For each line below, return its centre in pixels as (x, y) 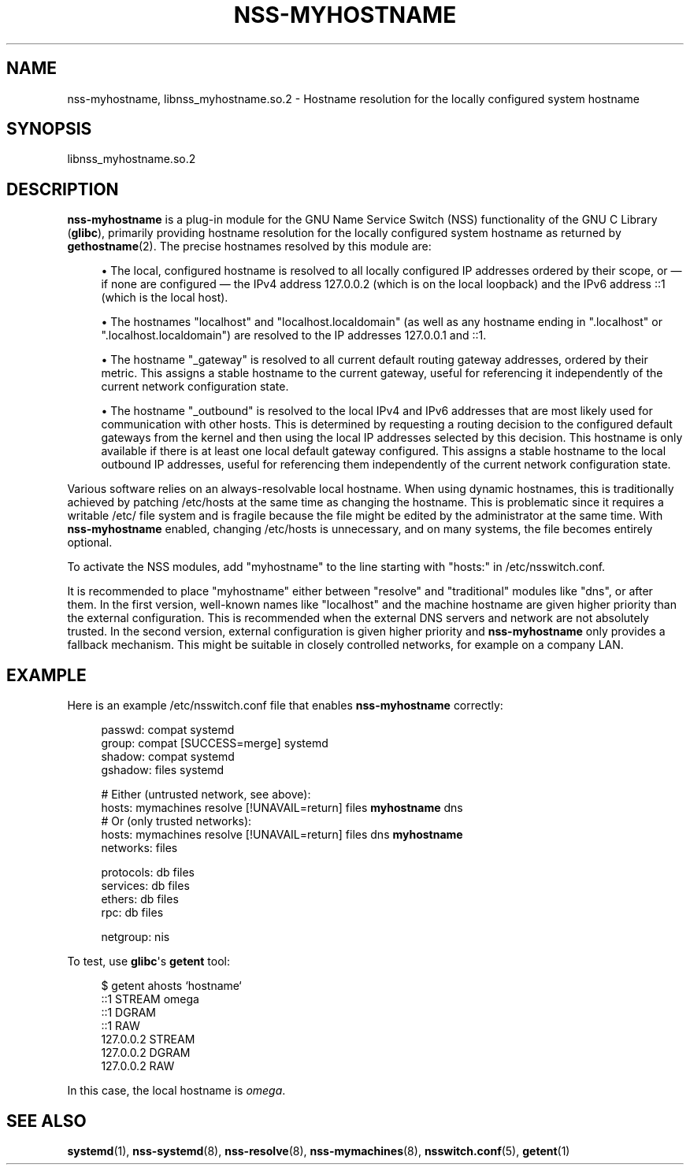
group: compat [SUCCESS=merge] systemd (215, 743)
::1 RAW (121, 1026)
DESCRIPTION (63, 189)
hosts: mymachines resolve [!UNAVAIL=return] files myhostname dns (282, 808)
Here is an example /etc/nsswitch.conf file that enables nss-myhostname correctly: (285, 706)
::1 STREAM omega (150, 999)
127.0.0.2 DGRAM (146, 1053)
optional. (90, 543)
